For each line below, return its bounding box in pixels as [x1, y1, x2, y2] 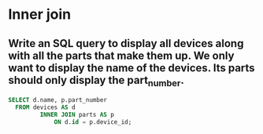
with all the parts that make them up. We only [8, 49, 235, 62]
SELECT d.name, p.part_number [8, 96, 108, 104]
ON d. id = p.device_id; [54, 118, 132, 126]
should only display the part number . [8, 73, 185, 89]
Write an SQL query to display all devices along [8, 37, 244, 50]
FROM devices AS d [15, 103, 76, 111]
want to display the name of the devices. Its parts [8, 61, 255, 74]
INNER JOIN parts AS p [39, 110, 114, 118]
